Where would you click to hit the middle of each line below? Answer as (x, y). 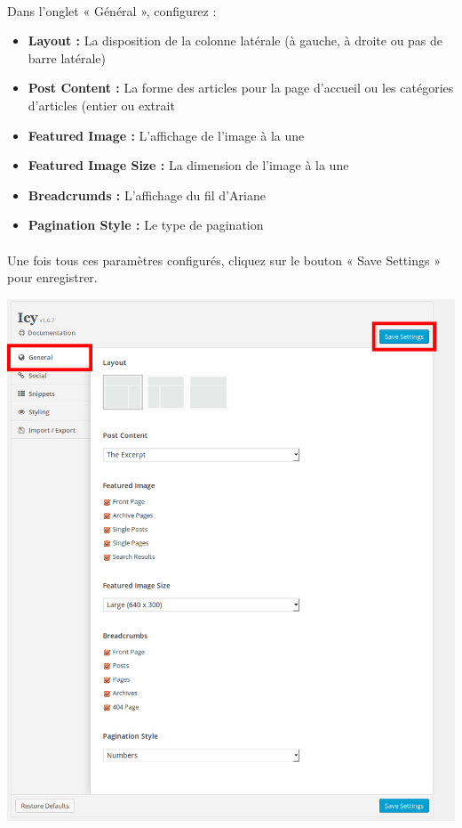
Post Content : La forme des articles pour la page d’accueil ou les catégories (241, 88)
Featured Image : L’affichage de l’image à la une (166, 135)
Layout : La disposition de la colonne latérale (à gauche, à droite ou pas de (235, 41)
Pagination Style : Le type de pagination (146, 225)
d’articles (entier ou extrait (101, 105)
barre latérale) (67, 57)
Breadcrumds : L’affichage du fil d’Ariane (147, 195)
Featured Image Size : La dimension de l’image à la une (188, 165)
